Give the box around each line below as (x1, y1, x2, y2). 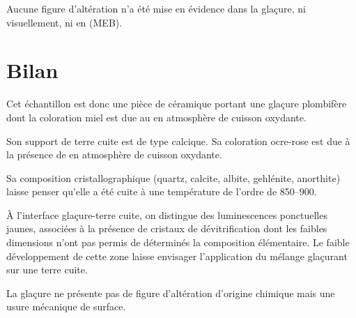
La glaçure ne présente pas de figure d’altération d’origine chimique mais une (6, 285, 335, 300)
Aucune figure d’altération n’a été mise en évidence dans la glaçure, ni (6, 1, 306, 15)
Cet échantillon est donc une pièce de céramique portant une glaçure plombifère (6, 96, 347, 111)
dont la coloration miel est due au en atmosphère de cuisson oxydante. (6, 109, 307, 124)
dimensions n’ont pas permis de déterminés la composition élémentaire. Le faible (6, 235, 350, 250)
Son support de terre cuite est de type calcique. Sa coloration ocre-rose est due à (6, 133, 350, 148)
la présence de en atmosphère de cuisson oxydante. (6, 147, 222, 162)
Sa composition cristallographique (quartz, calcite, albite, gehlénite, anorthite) (6, 170, 341, 185)
